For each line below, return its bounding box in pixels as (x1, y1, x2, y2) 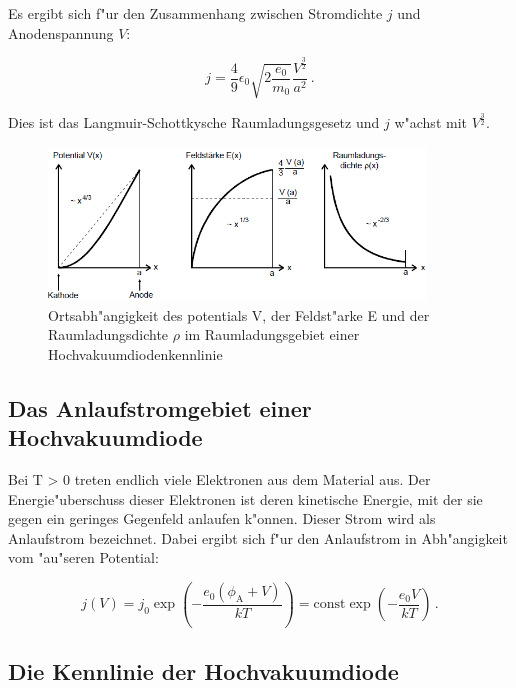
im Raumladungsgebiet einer (184, 324, 360, 345)
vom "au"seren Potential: (8, 547, 159, 568)
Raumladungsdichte (48, 324, 169, 345)
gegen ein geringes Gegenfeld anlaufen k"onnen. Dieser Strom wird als (8, 508, 436, 529)
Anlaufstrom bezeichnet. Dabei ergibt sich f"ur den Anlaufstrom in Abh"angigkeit (8, 527, 508, 548)
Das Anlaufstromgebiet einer (8, 392, 312, 423)
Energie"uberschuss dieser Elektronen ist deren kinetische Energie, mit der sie (8, 488, 483, 509)
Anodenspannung (8, 22, 114, 43)
